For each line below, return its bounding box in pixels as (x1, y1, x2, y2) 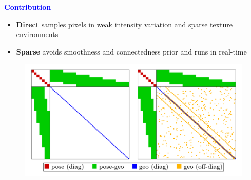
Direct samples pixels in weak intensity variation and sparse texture (16, 19, 233, 29)
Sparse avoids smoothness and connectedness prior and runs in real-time (16, 46, 247, 57)
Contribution (4, 2, 51, 12)
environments (16, 29, 59, 40)
